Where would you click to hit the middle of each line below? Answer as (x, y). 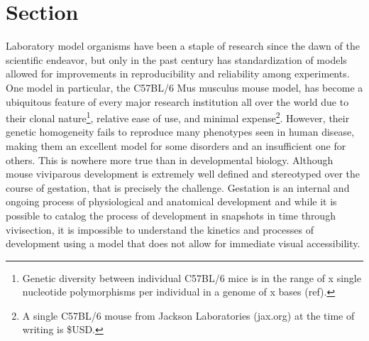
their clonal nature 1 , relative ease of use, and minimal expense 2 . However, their (178, 117)
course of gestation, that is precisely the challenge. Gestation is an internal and (178, 187)
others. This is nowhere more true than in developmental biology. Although (170, 159)
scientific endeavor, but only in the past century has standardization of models (176, 59)
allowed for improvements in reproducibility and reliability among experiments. (178, 74)
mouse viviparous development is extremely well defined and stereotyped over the (183, 174)
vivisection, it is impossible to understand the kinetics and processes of (160, 229)
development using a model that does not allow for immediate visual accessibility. (183, 243)
